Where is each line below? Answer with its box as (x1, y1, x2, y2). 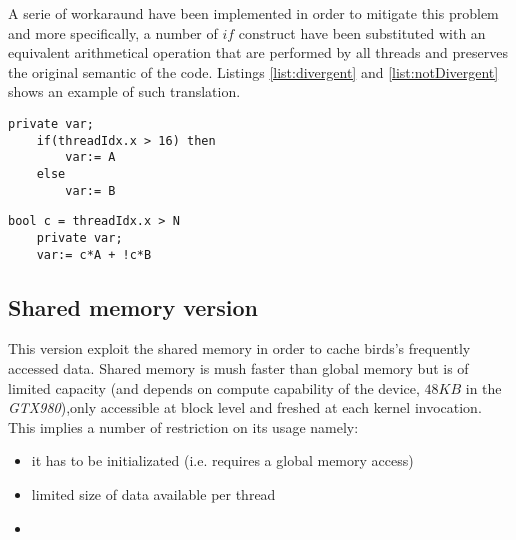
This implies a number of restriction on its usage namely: (8, 416, 359, 437)
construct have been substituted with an (238, 22, 486, 43)
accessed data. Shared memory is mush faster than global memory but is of (8, 358, 469, 379)
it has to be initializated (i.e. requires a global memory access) (31, 450, 414, 471)
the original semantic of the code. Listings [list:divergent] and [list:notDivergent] (8, 61, 499, 82)
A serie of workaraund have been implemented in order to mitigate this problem (8, 3, 499, 23)
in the (465, 377, 502, 398)
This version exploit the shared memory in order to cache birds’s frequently (8, 338, 471, 359)
